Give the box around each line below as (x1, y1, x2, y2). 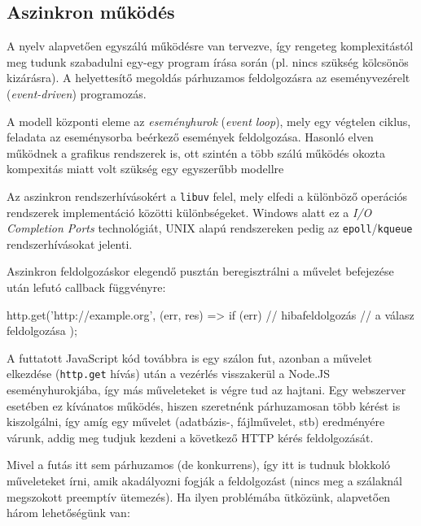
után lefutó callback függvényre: (7, 279, 166, 296)
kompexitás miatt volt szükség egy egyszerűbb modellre (7, 160, 284, 177)
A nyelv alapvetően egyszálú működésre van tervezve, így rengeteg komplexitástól (7, 37, 414, 54)
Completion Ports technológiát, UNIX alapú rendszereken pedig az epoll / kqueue (7, 220, 413, 237)
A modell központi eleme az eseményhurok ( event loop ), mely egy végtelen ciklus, (7, 112, 411, 129)
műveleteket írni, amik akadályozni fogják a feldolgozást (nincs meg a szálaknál (7, 472, 402, 489)
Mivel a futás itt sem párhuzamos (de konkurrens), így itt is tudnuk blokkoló (7, 456, 391, 473)
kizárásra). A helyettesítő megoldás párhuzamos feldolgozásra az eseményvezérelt (7, 69, 410, 86)
